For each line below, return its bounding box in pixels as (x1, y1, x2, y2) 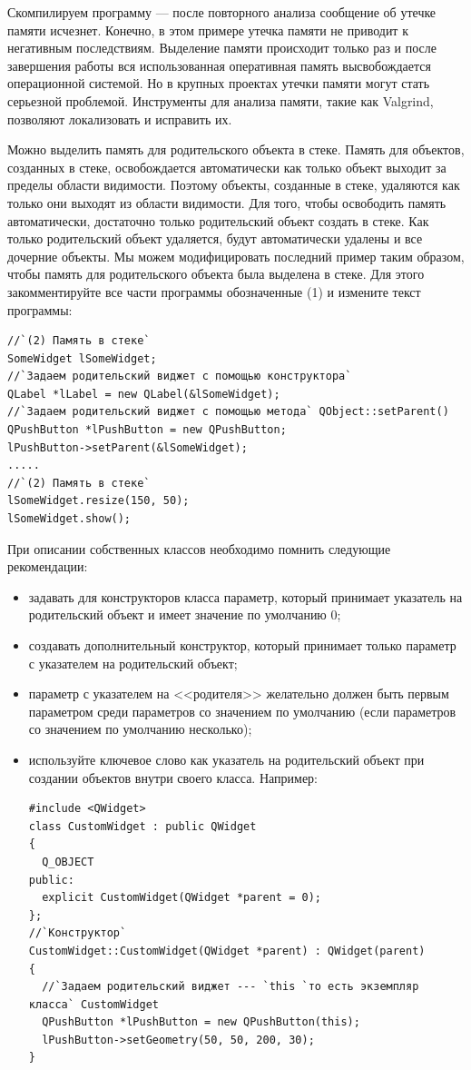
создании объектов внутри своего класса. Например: (28, 768, 318, 787)
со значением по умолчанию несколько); (28, 719, 252, 738)
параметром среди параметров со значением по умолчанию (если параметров (28, 701, 456, 720)
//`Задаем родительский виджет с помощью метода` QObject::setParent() (7, 405, 449, 419)
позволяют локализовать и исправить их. (7, 109, 232, 128)
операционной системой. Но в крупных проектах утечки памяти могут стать (7, 74, 430, 93)
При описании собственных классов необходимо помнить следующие (7, 539, 391, 558)
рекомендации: (7, 557, 88, 576)
